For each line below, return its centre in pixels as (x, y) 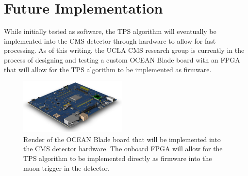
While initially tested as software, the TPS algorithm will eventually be (110, 31)
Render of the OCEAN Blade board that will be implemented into (122, 139)
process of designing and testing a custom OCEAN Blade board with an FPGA (122, 59)
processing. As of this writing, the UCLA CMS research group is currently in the (124, 50)
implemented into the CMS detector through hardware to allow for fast (110, 40)
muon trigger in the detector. (66, 168)
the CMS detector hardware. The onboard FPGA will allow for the (123, 149)
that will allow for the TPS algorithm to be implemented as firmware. (108, 69)
